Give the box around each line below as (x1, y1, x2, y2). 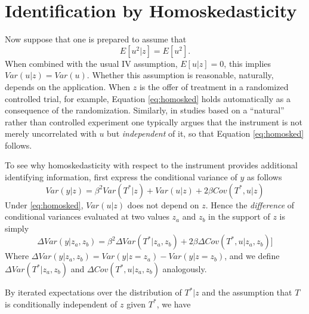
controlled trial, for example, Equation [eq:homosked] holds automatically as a (5, 92, 291, 104)
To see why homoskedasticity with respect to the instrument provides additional (5, 159, 298, 171)
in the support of (208, 210, 270, 223)
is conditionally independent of (5, 297, 118, 310)
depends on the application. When (5, 80, 131, 93)
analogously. (162, 263, 207, 275)
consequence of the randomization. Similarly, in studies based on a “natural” (5, 104, 285, 116)
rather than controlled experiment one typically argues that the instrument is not (5, 115, 303, 128)
